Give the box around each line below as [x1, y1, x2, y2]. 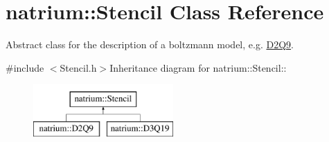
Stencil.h [60, 60, 97, 74]
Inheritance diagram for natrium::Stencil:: [109, 60, 287, 74]
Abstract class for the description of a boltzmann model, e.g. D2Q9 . [6, 37, 294, 52]
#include [6, 60, 44, 74]
